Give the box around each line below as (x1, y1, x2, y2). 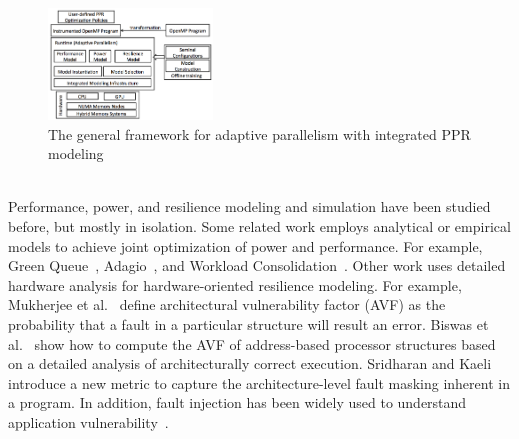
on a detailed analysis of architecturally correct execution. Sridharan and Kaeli (8, 353, 492, 374)
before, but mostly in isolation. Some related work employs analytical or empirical (8, 216, 511, 237)
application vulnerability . (8, 412, 169, 432)
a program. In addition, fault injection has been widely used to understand (8, 392, 467, 413)
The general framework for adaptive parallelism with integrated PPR (48, 123, 471, 144)
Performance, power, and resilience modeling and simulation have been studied (8, 196, 491, 217)
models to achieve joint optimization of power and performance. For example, (8, 235, 483, 256)
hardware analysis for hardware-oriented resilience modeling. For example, (8, 274, 462, 295)
